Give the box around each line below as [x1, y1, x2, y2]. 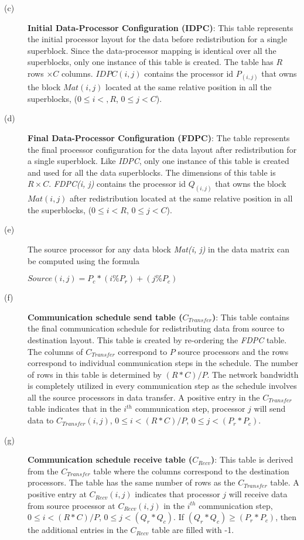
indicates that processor [135, 488, 220, 500]
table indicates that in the [28, 402, 121, 415]
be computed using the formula [28, 254, 140, 266]
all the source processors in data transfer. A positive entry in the [28, 391, 260, 403]
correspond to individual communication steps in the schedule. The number [28, 357, 299, 369]
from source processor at [28, 499, 115, 511]
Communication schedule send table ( [28, 310, 183, 323]
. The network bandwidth [207, 368, 299, 380]
